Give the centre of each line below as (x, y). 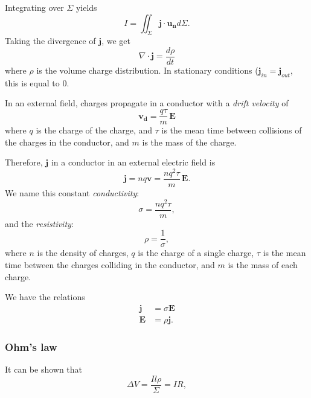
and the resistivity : (39, 223)
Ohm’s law (31, 346)
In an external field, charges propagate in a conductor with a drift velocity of (147, 103)
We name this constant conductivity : (72, 193)
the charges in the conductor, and (67, 142)
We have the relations (45, 297)
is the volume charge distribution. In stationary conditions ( (147, 70)
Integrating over (34, 7)
